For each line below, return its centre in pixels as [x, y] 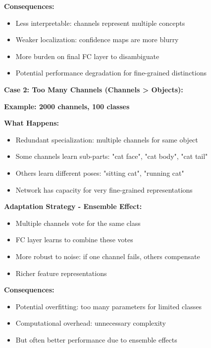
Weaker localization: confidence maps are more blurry [97, 39]
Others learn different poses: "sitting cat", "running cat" [100, 173]
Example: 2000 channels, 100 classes [67, 106]
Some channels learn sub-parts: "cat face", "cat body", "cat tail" [112, 156]
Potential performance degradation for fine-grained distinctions [111, 73]
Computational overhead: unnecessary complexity [91, 323]
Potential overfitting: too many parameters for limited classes [108, 306]
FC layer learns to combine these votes [74, 240]
